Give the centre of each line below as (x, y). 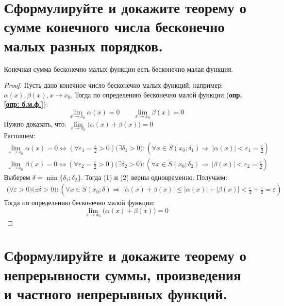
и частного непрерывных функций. (116, 293)
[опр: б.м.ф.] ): (26, 104)
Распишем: (20, 136)
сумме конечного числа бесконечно (114, 26)
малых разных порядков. (84, 45)
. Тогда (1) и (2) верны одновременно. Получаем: (154, 177)
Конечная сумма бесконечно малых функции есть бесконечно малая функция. (118, 69)
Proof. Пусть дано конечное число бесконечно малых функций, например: (113, 85)
